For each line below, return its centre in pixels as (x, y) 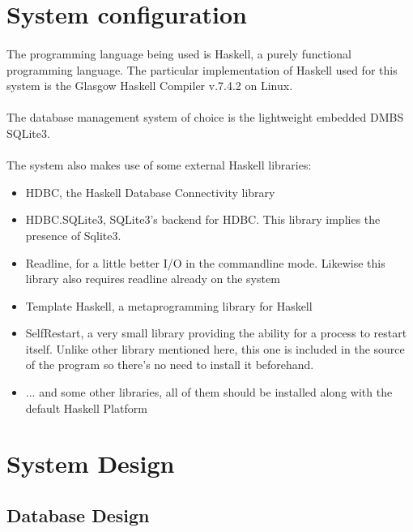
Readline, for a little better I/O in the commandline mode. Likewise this (205, 262)
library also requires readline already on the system (153, 279)
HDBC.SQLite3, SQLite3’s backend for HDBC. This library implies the (203, 219)
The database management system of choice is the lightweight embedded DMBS (205, 117)
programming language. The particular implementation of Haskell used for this (202, 69)
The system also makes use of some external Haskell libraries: (159, 165)
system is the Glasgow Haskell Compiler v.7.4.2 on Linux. (150, 86)
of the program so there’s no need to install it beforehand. (170, 365)
